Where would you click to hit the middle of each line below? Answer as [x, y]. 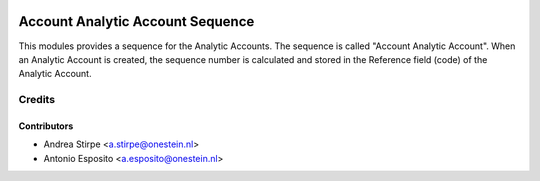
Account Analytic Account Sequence [136, 21]
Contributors [46, 126]
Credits [36, 100]
